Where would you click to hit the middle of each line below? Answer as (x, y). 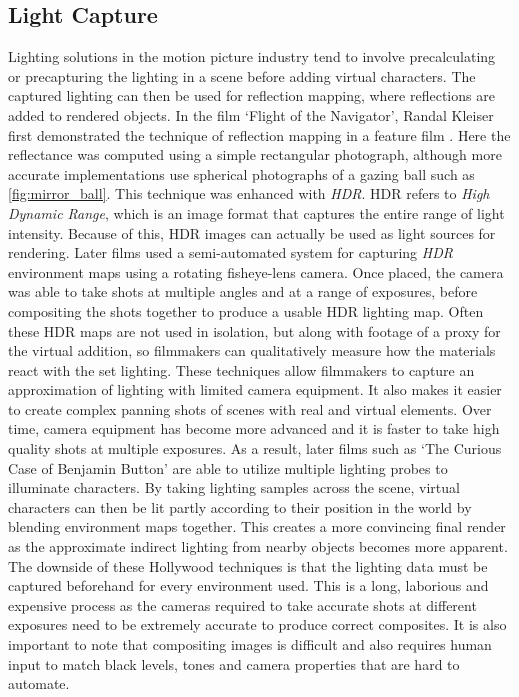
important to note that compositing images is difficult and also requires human (250, 644)
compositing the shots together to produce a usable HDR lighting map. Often (246, 310)
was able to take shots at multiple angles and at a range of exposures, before (243, 291)
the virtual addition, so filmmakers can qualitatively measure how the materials (252, 350)
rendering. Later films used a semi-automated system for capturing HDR (230, 252)
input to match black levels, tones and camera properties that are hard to (234, 663)
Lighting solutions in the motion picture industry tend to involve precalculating (252, 56)
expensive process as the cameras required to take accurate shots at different (242, 604)
